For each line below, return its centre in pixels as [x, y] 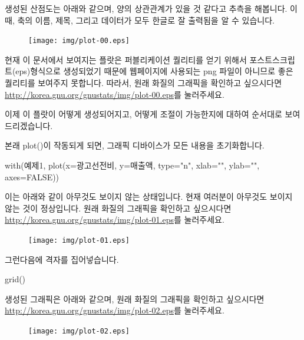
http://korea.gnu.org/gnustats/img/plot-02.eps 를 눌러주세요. [115, 310]
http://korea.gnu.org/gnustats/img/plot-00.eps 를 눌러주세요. [115, 94]
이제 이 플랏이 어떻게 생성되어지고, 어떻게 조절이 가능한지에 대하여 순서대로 [143, 114]
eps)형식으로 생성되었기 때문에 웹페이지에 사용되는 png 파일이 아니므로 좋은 [154, 71]
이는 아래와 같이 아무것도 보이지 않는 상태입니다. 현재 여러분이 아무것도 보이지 [149, 197]
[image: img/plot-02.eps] [79, 331]
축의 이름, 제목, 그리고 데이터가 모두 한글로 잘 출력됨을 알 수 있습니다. [146, 20]
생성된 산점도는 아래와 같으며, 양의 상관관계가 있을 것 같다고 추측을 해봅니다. [146, 8]
